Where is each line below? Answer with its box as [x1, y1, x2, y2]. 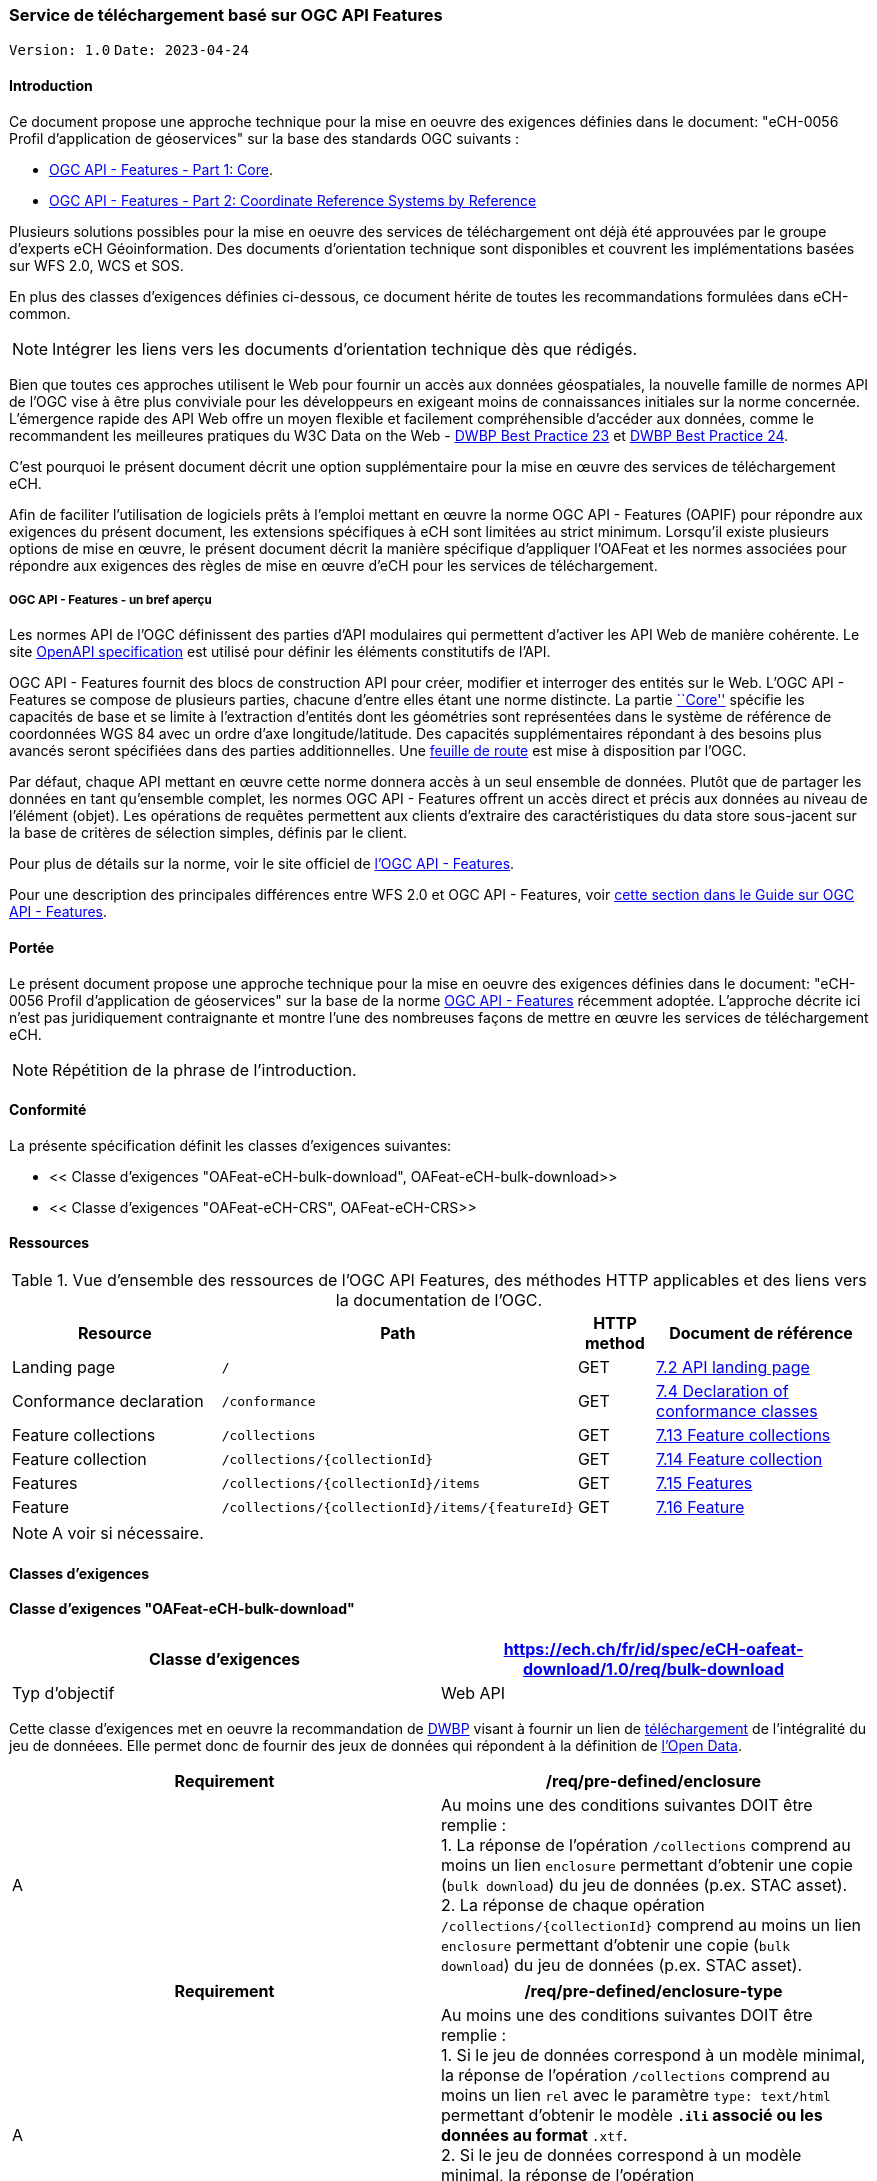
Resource [78, 1323, 152, 1344]
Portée [9, 938, 55, 956]
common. [9, 304, 71, 322]
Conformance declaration [12, 1391, 204, 1412]
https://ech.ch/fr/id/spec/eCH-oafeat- [503, 1638, 804, 1659]
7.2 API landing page [656, 1357, 810, 1378]
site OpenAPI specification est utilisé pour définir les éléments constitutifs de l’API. [9, 643, 551, 661]
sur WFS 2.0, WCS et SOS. [9, 256, 184, 274]
